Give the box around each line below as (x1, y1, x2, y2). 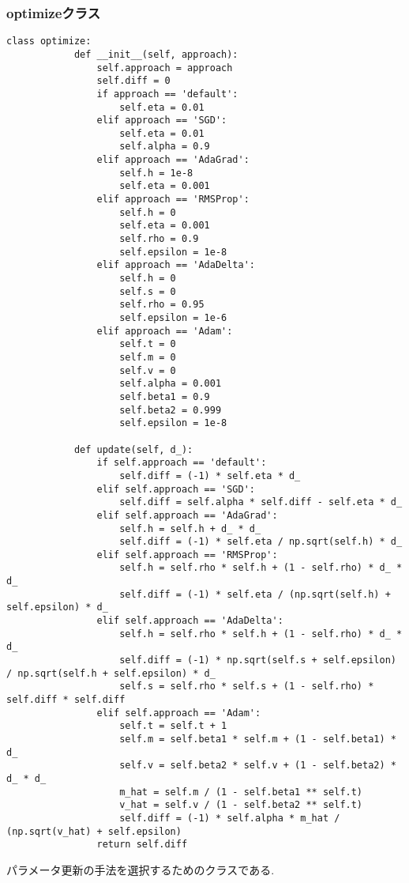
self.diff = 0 (96, 75, 171, 87)
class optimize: (6, 36, 92, 47)
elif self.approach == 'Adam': (96, 707, 261, 719)
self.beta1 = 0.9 (119, 391, 210, 402)
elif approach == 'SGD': (96, 115, 227, 126)
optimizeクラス (6, 2, 101, 22)
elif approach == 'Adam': (96, 325, 233, 337)
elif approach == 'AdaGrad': (96, 154, 250, 166)
